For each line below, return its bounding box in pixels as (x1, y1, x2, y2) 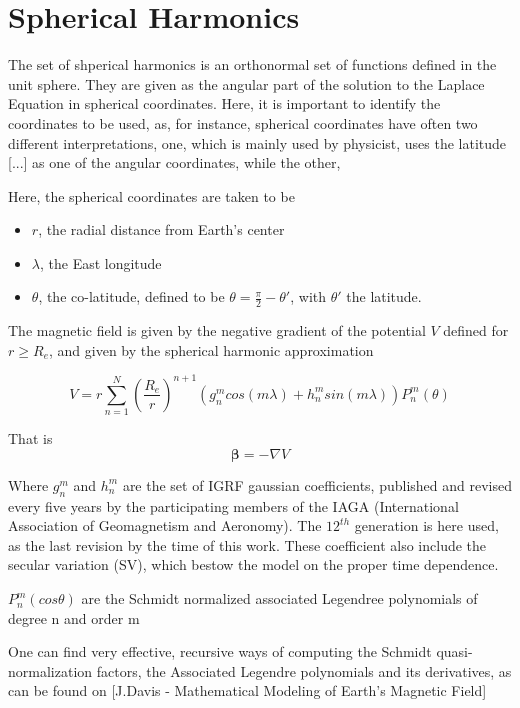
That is (8, 428, 53, 449)
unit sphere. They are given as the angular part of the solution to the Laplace (8, 73, 485, 94)
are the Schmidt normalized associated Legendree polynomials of (81, 588, 478, 609)
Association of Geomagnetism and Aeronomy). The (8, 515, 322, 536)
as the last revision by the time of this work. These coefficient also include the (8, 534, 487, 555)
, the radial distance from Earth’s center (38, 219, 285, 240)
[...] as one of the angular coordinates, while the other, (8, 152, 341, 173)
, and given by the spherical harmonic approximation (48, 339, 374, 360)
